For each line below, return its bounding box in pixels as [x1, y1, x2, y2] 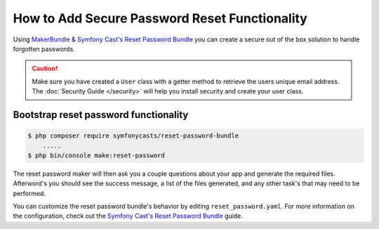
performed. [13, 189, 46, 197]
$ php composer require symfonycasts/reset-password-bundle [27, 132, 239, 140]
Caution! [32, 64, 58, 73]
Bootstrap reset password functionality [13, 109, 189, 121]
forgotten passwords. [13, 44, 75, 53]
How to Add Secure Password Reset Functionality [13, 11, 308, 26]
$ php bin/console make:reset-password [27, 151, 165, 159]
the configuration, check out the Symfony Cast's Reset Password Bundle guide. [13, 211, 244, 221]
